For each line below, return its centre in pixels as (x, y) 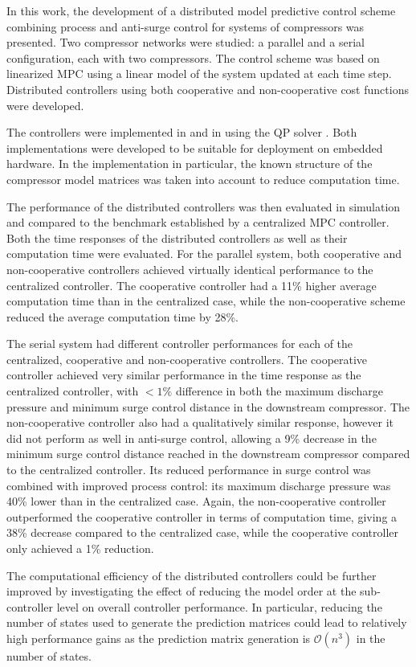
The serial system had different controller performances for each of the (180, 344)
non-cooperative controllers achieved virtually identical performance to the (190, 269)
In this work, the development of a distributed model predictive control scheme (201, 10)
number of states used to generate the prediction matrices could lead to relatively (207, 622)
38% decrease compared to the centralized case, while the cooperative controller (202, 532)
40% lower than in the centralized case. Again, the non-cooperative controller (196, 501)
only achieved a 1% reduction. (80, 548)
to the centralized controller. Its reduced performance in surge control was (189, 470)
